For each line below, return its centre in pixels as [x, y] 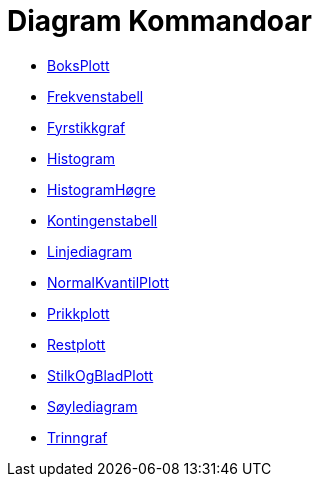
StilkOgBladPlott [100, 375]
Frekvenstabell [95, 96]
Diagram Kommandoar [159, 21]
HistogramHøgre [101, 189]
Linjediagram [89, 251]
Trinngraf [77, 437]
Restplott [76, 344]
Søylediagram [92, 406]
